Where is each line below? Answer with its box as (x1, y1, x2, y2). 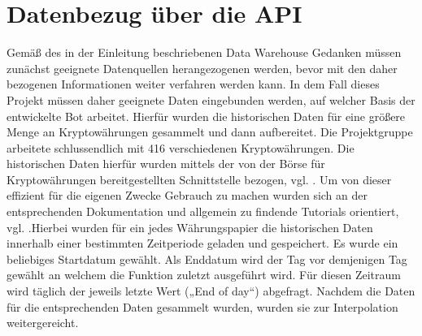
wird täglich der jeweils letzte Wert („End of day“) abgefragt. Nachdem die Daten (7, 282, 415, 299)
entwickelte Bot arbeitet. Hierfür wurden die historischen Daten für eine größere (7, 107, 406, 124)
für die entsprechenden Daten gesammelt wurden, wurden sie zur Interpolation (7, 298, 398, 315)
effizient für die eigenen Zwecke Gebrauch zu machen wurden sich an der (7, 187, 368, 204)
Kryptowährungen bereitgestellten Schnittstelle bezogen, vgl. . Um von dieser (7, 170, 392, 187)
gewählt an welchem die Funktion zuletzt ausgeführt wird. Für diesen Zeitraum (7, 266, 401, 283)
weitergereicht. (7, 314, 79, 331)
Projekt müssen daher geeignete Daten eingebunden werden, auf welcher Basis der (7, 91, 415, 108)
